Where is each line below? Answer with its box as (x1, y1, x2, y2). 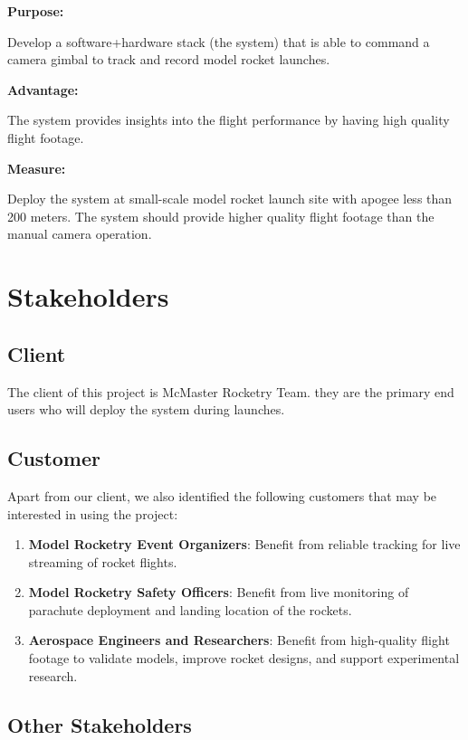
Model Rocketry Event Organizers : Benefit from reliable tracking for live (28, 535, 461, 554)
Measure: (7, 158, 66, 177)
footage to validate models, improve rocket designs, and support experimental (28, 649, 460, 668)
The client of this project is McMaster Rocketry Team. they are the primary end (7, 382, 454, 401)
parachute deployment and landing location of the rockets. (28, 600, 352, 619)
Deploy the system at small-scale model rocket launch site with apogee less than (7, 189, 453, 208)
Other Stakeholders (7, 710, 192, 738)
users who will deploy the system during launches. (7, 400, 285, 419)
